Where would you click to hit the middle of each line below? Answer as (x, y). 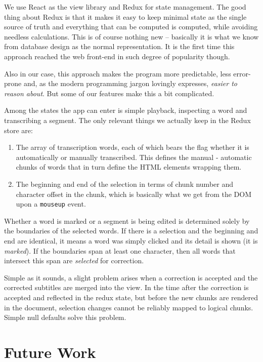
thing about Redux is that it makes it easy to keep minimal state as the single (125, 16)
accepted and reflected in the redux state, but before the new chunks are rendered (131, 297)
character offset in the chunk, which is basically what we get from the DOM (134, 194)
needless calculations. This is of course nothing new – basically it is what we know (131, 36)
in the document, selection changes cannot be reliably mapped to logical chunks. (129, 307)
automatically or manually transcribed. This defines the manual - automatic (134, 157)
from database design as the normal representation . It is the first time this (119, 46)
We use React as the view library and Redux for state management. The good (125, 7)
